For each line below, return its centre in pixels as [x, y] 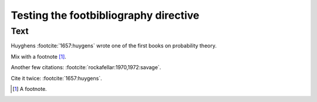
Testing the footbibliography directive [105, 15]
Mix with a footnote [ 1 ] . [39, 56]
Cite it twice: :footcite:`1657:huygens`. [56, 78]
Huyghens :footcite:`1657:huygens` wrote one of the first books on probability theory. [114, 46]
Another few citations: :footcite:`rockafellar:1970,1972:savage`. [86, 67]
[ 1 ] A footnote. [30, 89]
